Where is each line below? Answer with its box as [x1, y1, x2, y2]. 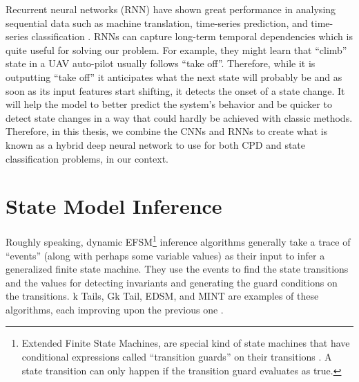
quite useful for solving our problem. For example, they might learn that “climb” [6, 42, 347, 57]
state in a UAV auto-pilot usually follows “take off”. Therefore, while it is [6, 56, 316, 71]
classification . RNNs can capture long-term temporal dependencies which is [31, 29, 353, 44]
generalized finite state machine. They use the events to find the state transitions [6, 262, 349, 276]
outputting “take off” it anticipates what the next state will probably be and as [6, 69, 342, 84]
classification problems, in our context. [6, 151, 168, 165]
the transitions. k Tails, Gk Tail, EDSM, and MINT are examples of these [6, 289, 319, 303]
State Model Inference [6, 192, 222, 220]
